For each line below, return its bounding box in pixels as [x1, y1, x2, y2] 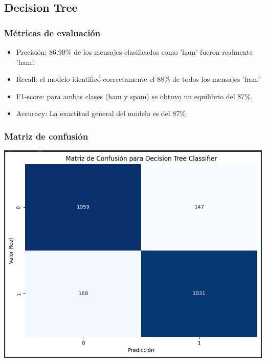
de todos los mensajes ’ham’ [172, 74, 260, 84]
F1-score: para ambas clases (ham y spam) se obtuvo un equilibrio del [16, 90, 235, 101]
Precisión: [16, 47, 47, 57]
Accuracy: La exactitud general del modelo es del [16, 108, 170, 119]
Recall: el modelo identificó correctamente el [16, 74, 155, 84]
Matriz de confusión [4, 129, 88, 142]
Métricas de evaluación [4, 26, 101, 39]
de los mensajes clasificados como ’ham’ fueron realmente [74, 47, 253, 57]
